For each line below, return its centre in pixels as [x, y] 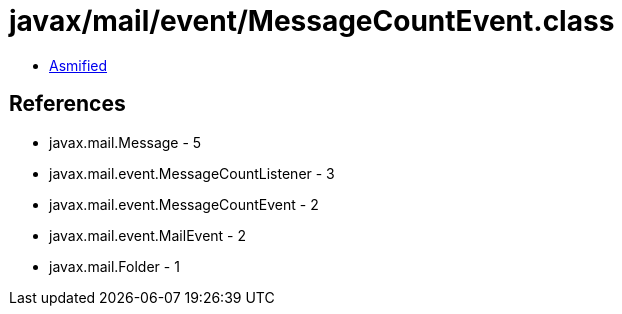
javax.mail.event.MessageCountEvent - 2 [184, 204]
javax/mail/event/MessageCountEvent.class [312, 21]
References [67, 104]
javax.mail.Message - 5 [125, 142]
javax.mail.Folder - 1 [114, 266]
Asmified [78, 65]
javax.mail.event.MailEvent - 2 [148, 235]
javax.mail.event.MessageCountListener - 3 [192, 173]
